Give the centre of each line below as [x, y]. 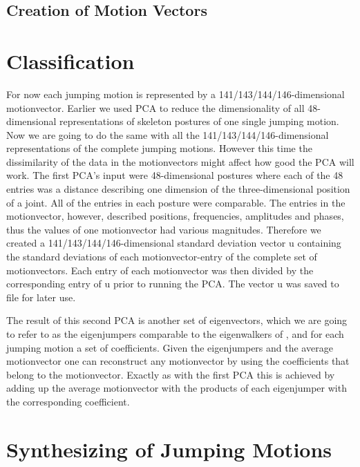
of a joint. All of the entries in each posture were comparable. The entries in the [176, 202]
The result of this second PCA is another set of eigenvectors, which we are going [177, 320]
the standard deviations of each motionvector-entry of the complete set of [162, 257]
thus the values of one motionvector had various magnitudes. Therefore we [164, 229]
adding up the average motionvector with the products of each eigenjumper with [177, 388]
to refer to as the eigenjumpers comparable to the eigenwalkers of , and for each [175, 334]
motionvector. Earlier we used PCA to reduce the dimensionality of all [155, 107]
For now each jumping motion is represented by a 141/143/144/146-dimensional [176, 94]
